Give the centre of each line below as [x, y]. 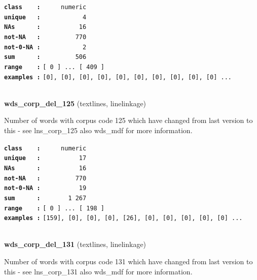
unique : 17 [45, 158]
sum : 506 [45, 57]
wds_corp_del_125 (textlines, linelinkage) [75, 103]
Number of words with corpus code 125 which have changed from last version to [128, 120]
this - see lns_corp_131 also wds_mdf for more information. [98, 271]
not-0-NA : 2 [45, 47]
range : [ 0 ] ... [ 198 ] [54, 208]
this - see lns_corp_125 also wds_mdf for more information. [98, 130]
